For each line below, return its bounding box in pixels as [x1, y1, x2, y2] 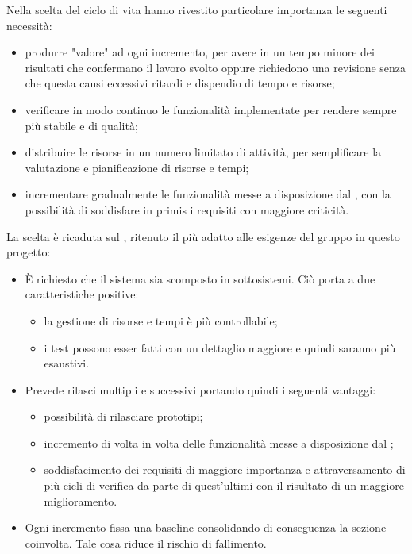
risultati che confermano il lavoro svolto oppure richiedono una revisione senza [25, 59, 406, 75]
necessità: [6, 17, 52, 33]
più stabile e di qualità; [25, 117, 138, 133]
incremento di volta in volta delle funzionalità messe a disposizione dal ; [44, 434, 394, 451]
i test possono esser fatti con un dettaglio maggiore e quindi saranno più [44, 339, 396, 356]
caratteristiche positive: [25, 286, 139, 302]
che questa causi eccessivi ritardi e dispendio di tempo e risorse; [25, 75, 335, 91]
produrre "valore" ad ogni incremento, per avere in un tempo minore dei [25, 44, 375, 60]
